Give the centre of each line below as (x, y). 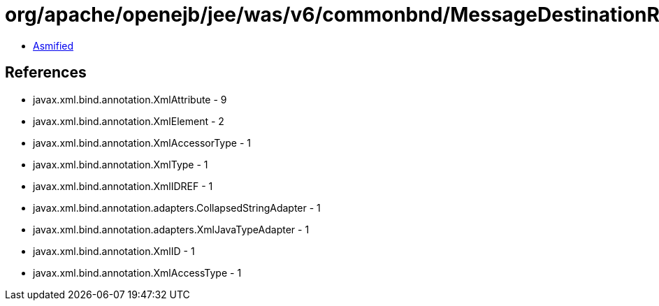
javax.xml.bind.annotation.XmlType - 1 (121, 164)
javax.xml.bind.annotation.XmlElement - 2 (129, 121)
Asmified (53, 45)
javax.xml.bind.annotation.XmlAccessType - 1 (137, 272)
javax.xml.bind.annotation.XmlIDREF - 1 (123, 186)
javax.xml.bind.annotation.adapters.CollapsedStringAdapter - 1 (177, 207)
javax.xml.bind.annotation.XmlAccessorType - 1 (142, 143)
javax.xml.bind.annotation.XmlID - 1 (114, 251)
